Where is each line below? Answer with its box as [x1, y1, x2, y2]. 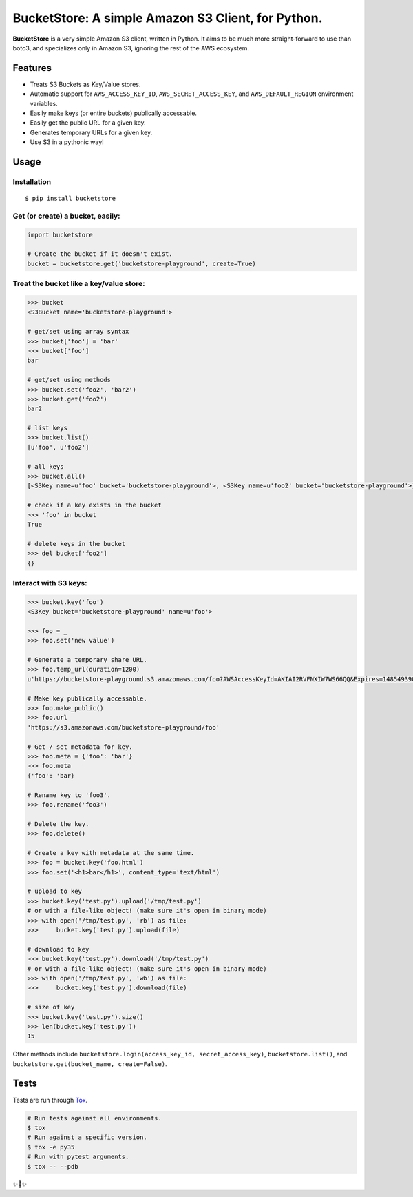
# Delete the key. [27, 820, 89, 827]
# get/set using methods [27, 376, 112, 384]
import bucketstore [27, 231, 93, 239]
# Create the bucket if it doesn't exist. [27, 250, 173, 258]
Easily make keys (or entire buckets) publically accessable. [30, 109, 198, 117]
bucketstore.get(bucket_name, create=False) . [12, 1059, 168, 1068]
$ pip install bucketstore [25, 194, 116, 203]
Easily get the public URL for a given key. [30, 119, 146, 127]
